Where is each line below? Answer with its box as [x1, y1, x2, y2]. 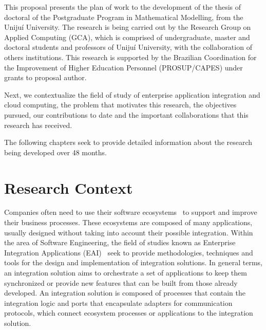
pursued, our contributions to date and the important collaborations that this [4, 109, 249, 120]
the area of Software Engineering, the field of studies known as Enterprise [4, 237, 236, 248]
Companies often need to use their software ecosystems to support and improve [4, 207, 257, 217]
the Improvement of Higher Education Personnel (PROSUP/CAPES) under [4, 62, 243, 72]
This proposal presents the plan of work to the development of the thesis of [4, 2, 241, 12]
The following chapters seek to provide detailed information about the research [4, 137, 253, 148]
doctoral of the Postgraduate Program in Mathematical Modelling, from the [4, 11, 243, 22]
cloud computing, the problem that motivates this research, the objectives [4, 99, 237, 110]
